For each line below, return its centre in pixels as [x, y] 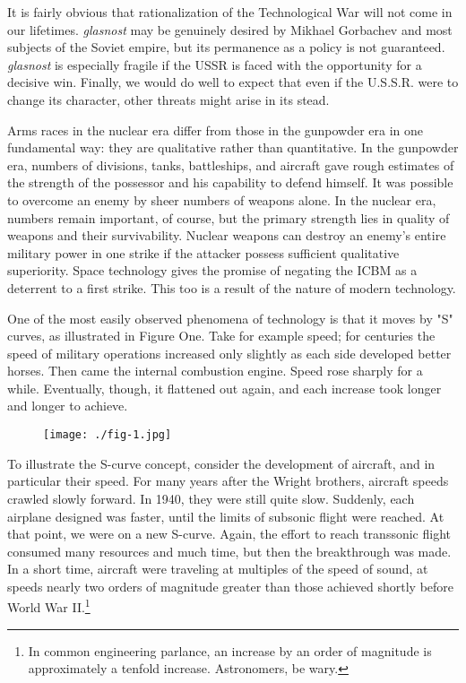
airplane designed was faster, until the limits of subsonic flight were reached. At [226, 516]
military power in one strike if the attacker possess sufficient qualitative [203, 252]
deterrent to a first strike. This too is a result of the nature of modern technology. [232, 287]
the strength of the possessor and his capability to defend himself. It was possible [230, 182]
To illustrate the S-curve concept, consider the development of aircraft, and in [221, 463]
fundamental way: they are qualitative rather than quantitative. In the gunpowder [233, 147]
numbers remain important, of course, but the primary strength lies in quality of [229, 217]
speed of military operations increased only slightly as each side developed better [229, 353]
